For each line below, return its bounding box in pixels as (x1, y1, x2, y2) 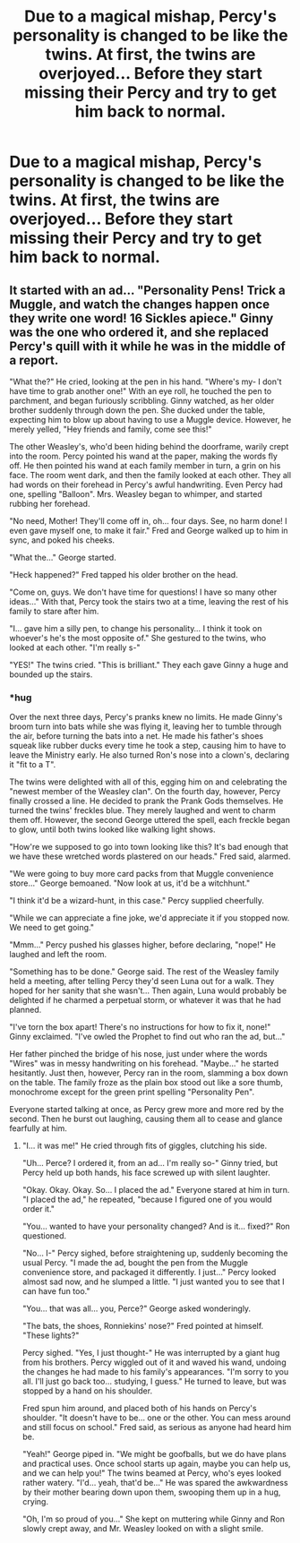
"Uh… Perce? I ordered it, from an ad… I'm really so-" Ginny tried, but (21, 1158, 279, 1169)
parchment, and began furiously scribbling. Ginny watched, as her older (9, 396, 275, 406)
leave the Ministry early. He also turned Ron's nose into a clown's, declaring (9, 750, 289, 760)
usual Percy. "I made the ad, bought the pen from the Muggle (21, 1257, 249, 1268)
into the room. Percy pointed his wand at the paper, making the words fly (9, 450, 278, 461)
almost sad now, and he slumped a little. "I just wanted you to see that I (21, 1276, 285, 1287)
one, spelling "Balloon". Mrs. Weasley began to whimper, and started (9, 489, 262, 499)
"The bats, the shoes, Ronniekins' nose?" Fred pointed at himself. (21, 1321, 264, 1332)
